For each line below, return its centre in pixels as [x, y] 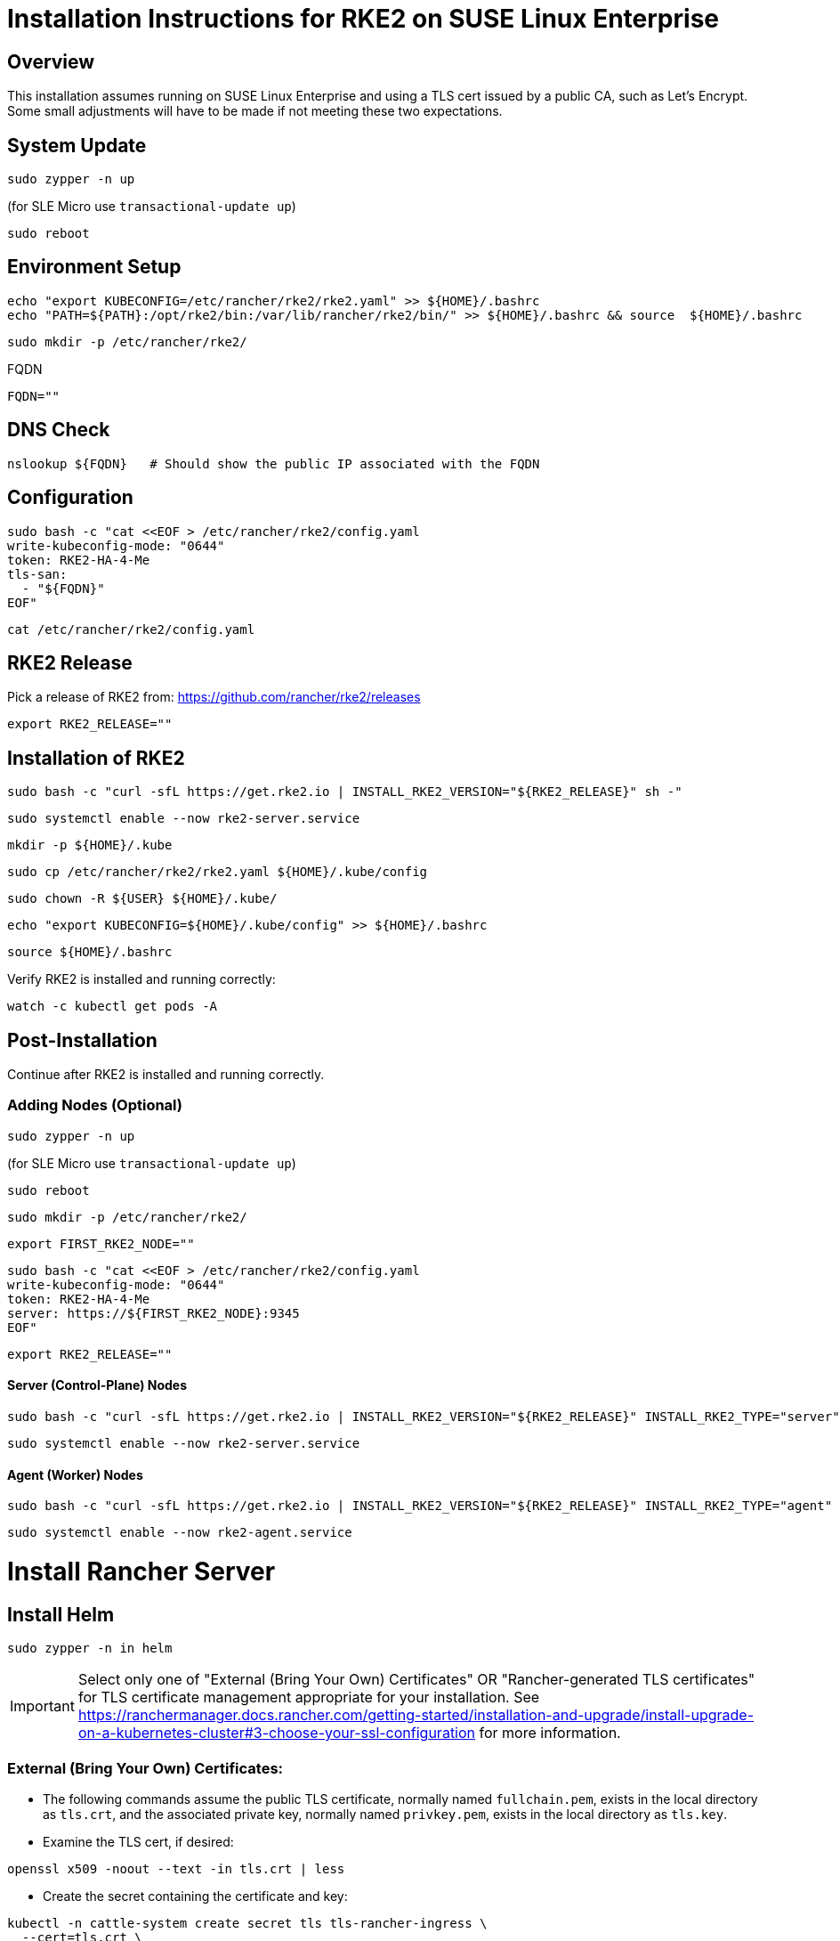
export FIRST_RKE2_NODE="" [101, 1243]
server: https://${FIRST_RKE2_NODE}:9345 [153, 1313]
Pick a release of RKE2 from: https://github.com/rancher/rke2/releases [214, 697]
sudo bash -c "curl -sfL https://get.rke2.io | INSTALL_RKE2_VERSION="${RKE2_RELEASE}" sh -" [345, 792]
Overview [51, 61]
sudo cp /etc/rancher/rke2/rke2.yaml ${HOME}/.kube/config [218, 872]
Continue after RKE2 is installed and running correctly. [166, 1075]
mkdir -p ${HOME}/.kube [90, 845]
